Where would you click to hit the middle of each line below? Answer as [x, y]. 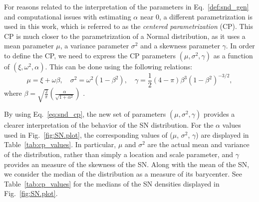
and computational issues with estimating [68, 16]
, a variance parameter [95, 46]
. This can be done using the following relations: [119, 66]
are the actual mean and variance [198, 144]
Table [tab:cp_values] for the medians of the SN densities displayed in [112, 183]
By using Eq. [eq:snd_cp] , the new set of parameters [85, 114]
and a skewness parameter [180, 46]
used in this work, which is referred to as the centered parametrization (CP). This [129, 26]
